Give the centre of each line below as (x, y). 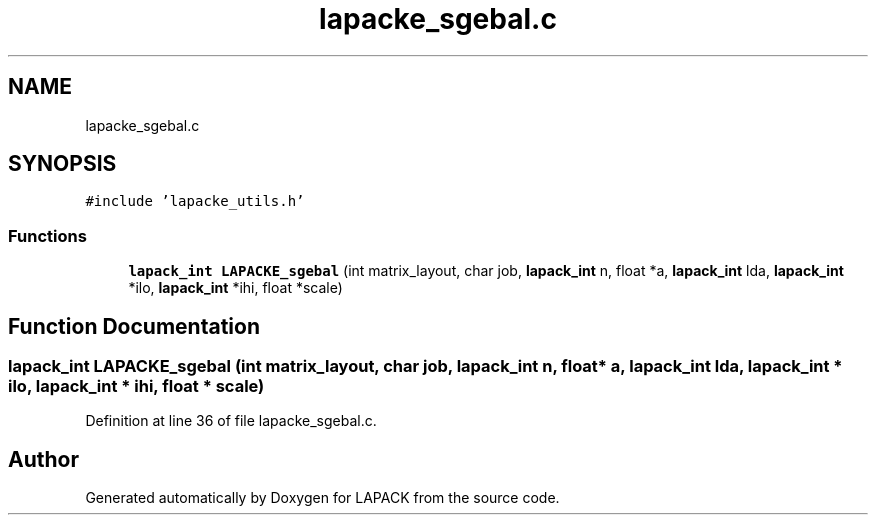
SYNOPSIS (62, 164)
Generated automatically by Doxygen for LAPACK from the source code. (322, 498)
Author (43, 459)
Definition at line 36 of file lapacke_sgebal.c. (231, 421)
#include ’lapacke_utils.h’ (195, 201)
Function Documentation (134, 326)
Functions (47, 235)
